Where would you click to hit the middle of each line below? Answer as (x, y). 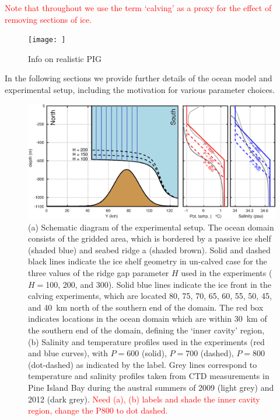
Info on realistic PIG (65, 58)
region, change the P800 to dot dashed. (98, 410)
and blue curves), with (68, 353)
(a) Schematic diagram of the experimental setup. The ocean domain (151, 227)
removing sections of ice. (48, 19)
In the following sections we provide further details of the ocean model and (139, 78)
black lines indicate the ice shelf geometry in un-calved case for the (148, 261)
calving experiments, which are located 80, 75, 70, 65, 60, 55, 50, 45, (150, 296)
